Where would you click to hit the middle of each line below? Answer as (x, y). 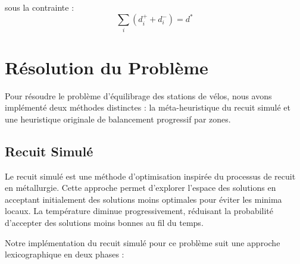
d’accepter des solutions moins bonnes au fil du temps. (104, 222)
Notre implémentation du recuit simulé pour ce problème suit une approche (143, 242)
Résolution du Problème (107, 67)
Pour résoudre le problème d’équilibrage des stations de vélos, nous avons (138, 95)
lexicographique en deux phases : (65, 254)
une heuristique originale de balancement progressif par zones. (118, 119)
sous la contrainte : (40, 7)
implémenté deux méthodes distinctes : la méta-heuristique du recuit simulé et (148, 107)
